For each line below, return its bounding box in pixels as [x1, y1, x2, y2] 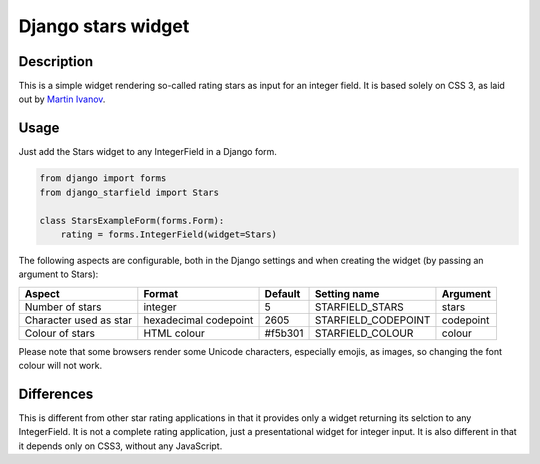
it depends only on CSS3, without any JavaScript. [18, 440, 223, 452]
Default [264, 286, 301, 300]
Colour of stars [24, 326, 95, 340]
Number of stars [24, 300, 102, 314]
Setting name [314, 286, 380, 300]
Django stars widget [18, 15, 190, 37]
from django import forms [39, 173, 167, 184]
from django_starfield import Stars [39, 186, 220, 198]
